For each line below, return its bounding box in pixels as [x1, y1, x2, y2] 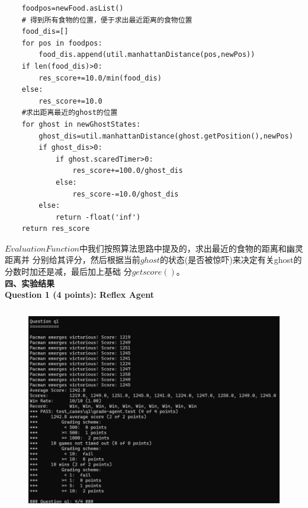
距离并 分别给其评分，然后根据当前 [5, 253, 140, 266]
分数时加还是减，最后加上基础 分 [5, 265, 132, 278]
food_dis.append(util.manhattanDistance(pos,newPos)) [38, 50, 255, 59]
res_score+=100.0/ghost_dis [72, 166, 183, 175]
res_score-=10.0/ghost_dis [72, 189, 179, 198]
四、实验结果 [5, 276, 54, 289]
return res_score [21, 224, 90, 233]
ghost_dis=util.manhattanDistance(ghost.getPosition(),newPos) [38, 131, 293, 140]
